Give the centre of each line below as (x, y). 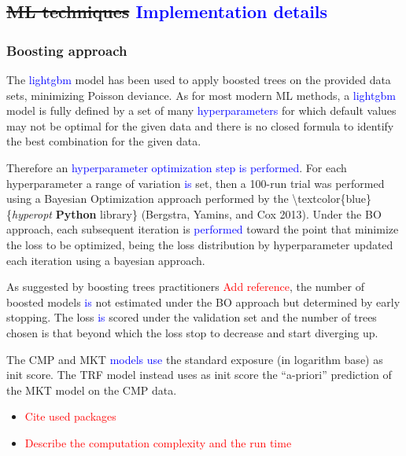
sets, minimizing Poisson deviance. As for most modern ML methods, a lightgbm (201, 95)
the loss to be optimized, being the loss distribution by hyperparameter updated (200, 244)
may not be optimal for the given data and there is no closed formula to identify (200, 125)
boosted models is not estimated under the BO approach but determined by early (203, 302)
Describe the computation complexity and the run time (158, 442)
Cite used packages (70, 416)
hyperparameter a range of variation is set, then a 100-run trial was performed (196, 183)
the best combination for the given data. (104, 141)
